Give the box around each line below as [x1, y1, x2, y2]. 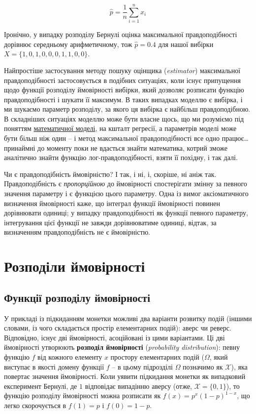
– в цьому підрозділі [112, 361, 173, 372]
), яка [231, 361, 248, 372]
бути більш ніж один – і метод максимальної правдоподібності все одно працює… [4, 133, 249, 143]
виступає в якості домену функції [4, 361, 104, 372]
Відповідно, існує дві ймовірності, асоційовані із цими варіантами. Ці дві [4, 332, 225, 342]
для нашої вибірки [158, 39, 214, 49]
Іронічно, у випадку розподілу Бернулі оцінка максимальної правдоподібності [4, 29, 237, 40]
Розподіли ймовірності [4, 256, 145, 276]
